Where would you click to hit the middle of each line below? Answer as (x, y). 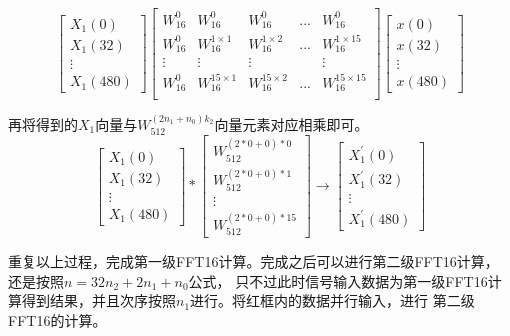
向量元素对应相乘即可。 (291, 123)
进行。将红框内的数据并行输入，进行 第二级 (332, 300)
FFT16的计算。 (57, 319)
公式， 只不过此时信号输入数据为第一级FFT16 (338, 280)
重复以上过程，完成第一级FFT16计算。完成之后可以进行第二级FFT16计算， (253, 261)
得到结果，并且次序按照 (98, 300)
